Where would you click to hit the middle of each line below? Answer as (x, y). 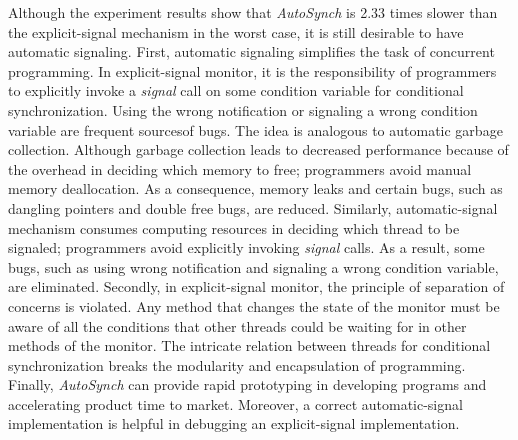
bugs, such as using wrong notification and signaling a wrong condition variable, (253, 266)
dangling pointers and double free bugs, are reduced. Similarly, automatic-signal (253, 207)
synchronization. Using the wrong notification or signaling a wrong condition (243, 109)
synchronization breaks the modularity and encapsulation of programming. (237, 364)
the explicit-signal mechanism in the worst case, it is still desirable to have (236, 31)
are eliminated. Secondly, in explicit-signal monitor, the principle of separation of (256, 286)
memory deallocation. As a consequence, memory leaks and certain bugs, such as (255, 188)
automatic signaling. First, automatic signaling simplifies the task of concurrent (251, 51)
